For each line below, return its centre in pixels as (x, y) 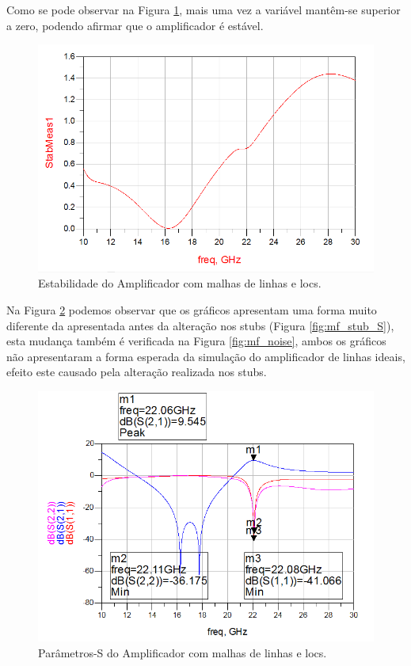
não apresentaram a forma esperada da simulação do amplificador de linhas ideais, (206, 356)
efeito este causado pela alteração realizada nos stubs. (137, 372)
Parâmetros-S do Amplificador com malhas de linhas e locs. (183, 653)
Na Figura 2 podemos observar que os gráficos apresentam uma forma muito (192, 309)
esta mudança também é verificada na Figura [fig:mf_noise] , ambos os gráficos (196, 341)
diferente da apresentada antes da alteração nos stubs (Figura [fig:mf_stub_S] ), (200, 325)
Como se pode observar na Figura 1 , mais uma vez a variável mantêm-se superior (204, 10)
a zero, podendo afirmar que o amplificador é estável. (135, 25)
